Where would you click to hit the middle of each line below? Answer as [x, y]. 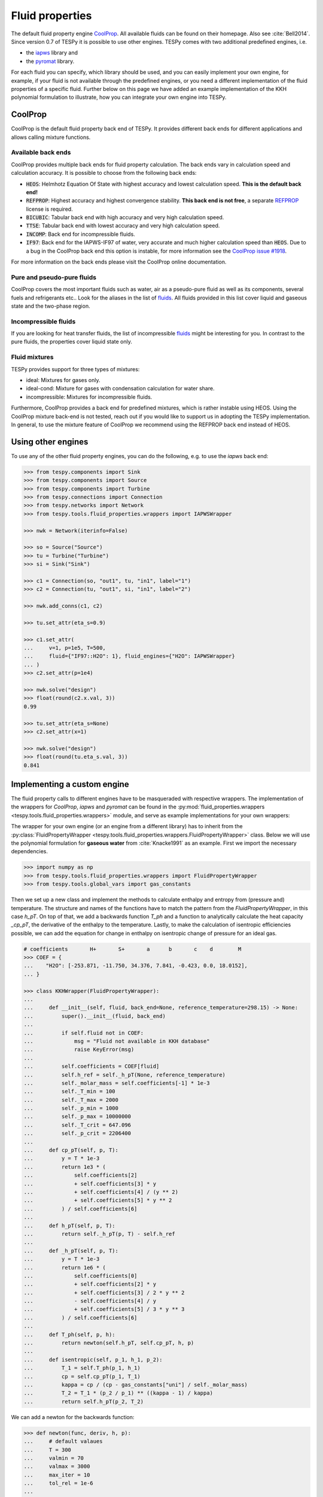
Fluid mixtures [32, 357]
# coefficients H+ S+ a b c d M [132, 949]
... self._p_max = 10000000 [77, 1116]
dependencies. [29, 851]
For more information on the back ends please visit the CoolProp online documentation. [119, 262]
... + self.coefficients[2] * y [90, 1284]
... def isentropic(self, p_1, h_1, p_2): [93, 1360]
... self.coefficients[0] [80, 1276]
